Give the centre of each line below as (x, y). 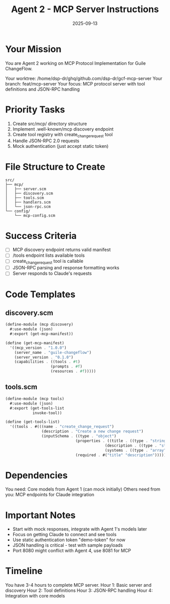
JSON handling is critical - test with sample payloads (68, 545)
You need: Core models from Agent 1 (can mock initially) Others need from (83, 489)
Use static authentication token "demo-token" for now (69, 540)
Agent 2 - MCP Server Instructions (85, 9)
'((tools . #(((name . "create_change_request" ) (62, 427)
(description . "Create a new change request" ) (92, 431)
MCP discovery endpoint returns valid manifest (61, 250)
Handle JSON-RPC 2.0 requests (46, 141)
